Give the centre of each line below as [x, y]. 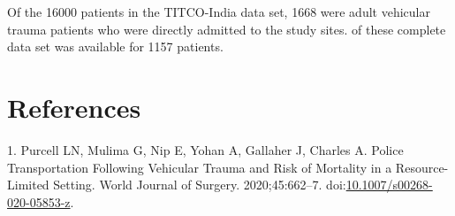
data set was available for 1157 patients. [115, 46]
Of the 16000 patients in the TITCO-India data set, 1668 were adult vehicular [219, 12]
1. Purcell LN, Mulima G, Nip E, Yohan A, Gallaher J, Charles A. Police [205, 149]
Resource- [422, 167]
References [74, 107]
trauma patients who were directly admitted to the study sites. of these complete [227, 29]
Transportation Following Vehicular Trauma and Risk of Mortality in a [200, 167]
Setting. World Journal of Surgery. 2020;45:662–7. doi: [200, 185]
